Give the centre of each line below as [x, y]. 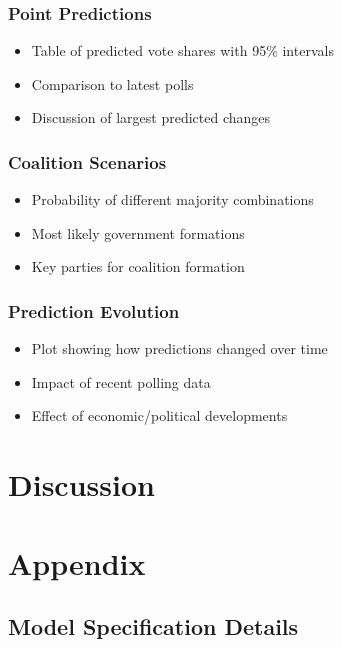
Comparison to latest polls [112, 83]
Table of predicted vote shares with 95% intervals [182, 50]
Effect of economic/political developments [159, 415]
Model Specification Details [153, 626]
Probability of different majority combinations [172, 199]
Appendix [77, 562]
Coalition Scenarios [87, 161]
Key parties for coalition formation [138, 266]
